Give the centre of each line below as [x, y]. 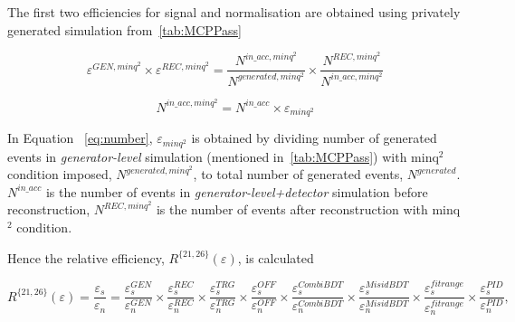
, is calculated [276, 257]
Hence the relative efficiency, [86, 257]
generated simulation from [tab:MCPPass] [124, 29]
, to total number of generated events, [298, 174]
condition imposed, [60, 174]
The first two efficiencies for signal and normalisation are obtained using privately [234, 12]
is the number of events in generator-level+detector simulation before [237, 191]
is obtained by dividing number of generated [314, 138]
